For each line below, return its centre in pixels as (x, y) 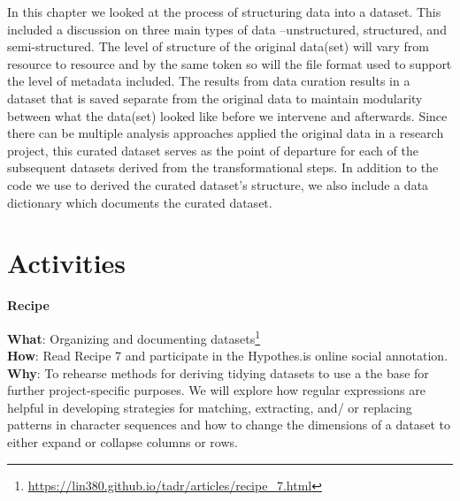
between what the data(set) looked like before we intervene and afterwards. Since (227, 115)
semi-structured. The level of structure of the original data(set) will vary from (218, 46)
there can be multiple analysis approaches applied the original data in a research (226, 133)
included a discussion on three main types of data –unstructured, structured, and (227, 29)
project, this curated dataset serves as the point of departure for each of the (213, 150)
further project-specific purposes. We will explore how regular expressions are (216, 390)
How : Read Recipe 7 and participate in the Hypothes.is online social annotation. (228, 356)
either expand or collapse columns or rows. (123, 442)
